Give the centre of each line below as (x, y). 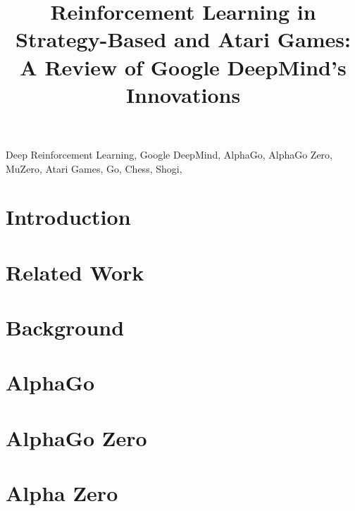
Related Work (75, 272)
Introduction (68, 217)
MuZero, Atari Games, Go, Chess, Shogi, (94, 168)
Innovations (183, 94)
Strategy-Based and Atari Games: (183, 39)
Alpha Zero (62, 493)
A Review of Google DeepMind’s (183, 67)
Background (65, 327)
